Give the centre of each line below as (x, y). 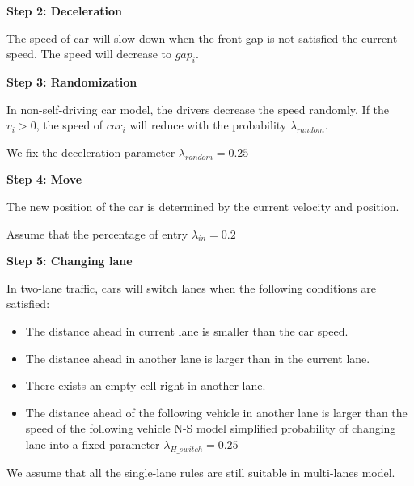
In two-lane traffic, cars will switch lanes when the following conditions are (191, 287)
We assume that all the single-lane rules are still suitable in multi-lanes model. (201, 472)
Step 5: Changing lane (70, 261)
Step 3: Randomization (72, 81)
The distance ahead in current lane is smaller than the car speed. (187, 330)
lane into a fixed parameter (93, 444)
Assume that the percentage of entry (97, 233)
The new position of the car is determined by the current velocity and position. (203, 206)
